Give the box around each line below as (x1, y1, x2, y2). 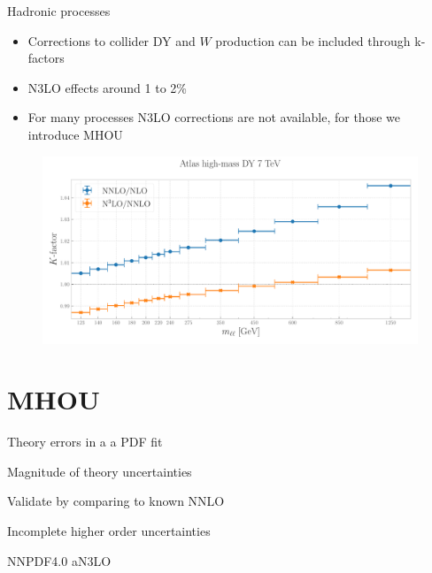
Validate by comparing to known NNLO (7, 492, 225, 510)
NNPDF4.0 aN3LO (7, 551, 112, 569)
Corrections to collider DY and (27, 31, 196, 50)
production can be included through (215, 31, 411, 50)
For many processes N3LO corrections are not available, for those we (27, 108, 400, 126)
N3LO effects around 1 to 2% (27, 78, 187, 96)
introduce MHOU (27, 125, 123, 143)
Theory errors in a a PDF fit (7, 432, 163, 451)
